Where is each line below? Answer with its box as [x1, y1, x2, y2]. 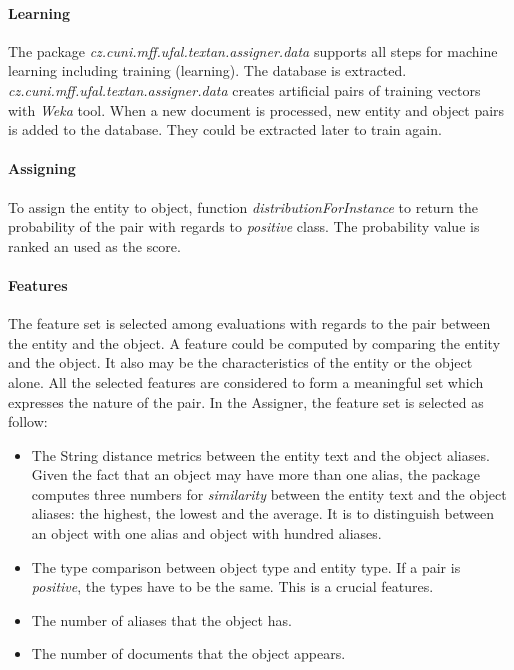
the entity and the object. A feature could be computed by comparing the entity [8, 332, 501, 353]
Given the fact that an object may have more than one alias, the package [31, 464, 480, 485]
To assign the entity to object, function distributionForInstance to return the [8, 196, 479, 217]
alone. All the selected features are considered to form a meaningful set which [8, 371, 484, 392]
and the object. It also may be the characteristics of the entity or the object [8, 352, 473, 373]
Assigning [8, 158, 76, 179]
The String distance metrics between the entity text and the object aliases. [31, 444, 490, 465]
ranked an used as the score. [8, 235, 181, 256]
